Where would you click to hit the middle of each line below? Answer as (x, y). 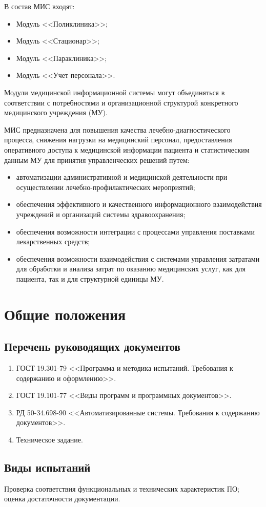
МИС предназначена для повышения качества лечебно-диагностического (117, 129)
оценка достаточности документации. (62, 499)
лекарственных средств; (53, 241)
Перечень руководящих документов (92, 346)
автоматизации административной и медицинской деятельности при (122, 177)
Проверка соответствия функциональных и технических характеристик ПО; (122, 488)
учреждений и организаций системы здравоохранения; (101, 214)
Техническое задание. (49, 440)
